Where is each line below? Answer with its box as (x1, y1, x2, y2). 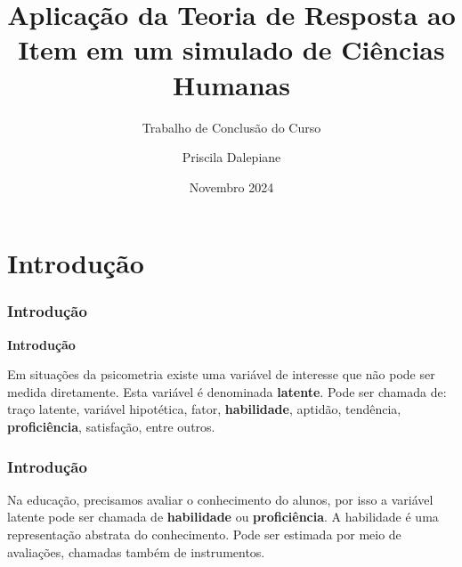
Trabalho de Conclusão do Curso (142, 117, 321, 136)
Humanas (173, 66, 290, 102)
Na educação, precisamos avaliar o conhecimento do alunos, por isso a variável (7, 490, 434, 508)
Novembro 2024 (189, 177, 274, 196)
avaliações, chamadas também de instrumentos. (7, 542, 265, 561)
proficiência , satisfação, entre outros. (7, 417, 215, 436)
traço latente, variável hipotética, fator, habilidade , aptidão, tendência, (7, 400, 401, 418)
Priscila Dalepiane (182, 148, 281, 166)
